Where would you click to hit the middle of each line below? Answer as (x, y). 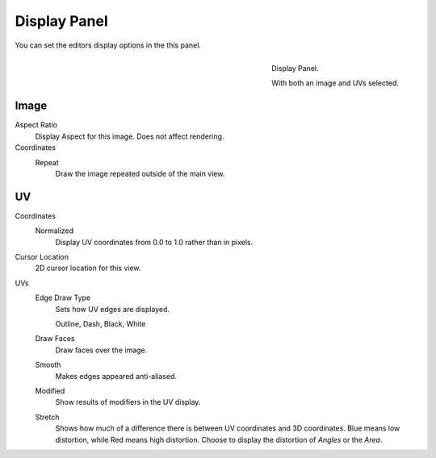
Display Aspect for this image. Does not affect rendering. (130, 136)
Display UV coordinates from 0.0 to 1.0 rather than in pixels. (154, 242)
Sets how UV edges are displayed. (112, 309)
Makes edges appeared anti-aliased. (116, 376)
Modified (50, 390)
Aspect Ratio (36, 125)
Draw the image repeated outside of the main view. (140, 173)
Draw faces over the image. (101, 350)
